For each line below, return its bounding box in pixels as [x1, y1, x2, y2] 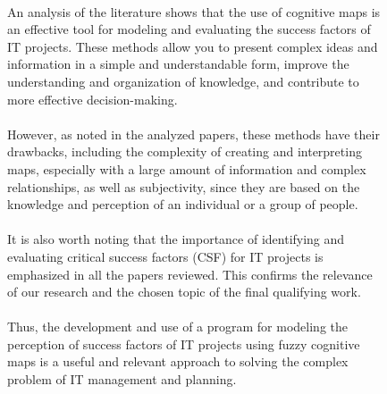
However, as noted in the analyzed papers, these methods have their [7, 124, 380, 143]
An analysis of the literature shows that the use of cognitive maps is [7, 2, 381, 21]
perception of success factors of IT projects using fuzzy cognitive [7, 334, 360, 353]
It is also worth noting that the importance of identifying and [7, 230, 345, 248]
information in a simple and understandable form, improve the [7, 54, 349, 73]
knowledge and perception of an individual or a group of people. [7, 195, 358, 214]
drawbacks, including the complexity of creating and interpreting [7, 142, 362, 161]
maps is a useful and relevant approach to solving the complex [7, 352, 349, 371]
